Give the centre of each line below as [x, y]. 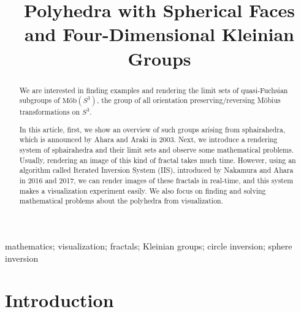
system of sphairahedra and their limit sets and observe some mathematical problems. [157, 150]
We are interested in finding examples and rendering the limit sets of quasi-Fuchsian [154, 90]
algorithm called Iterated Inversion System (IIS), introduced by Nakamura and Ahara [156, 170]
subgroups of [40, 100]
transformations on [50, 112]
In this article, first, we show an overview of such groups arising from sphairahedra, [152, 129]
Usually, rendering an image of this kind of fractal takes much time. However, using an [158, 160]
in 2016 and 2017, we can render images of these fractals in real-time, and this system [156, 181]
